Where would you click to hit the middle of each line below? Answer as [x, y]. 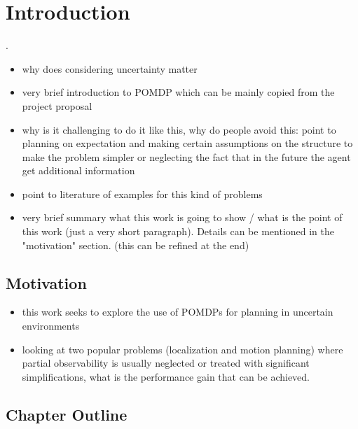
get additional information [78, 170]
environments [51, 326]
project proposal [57, 105]
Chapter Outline [67, 414]
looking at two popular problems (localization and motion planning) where [183, 349]
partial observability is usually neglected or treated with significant [166, 363]
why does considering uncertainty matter [110, 68]
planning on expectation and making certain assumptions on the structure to [187, 143]
